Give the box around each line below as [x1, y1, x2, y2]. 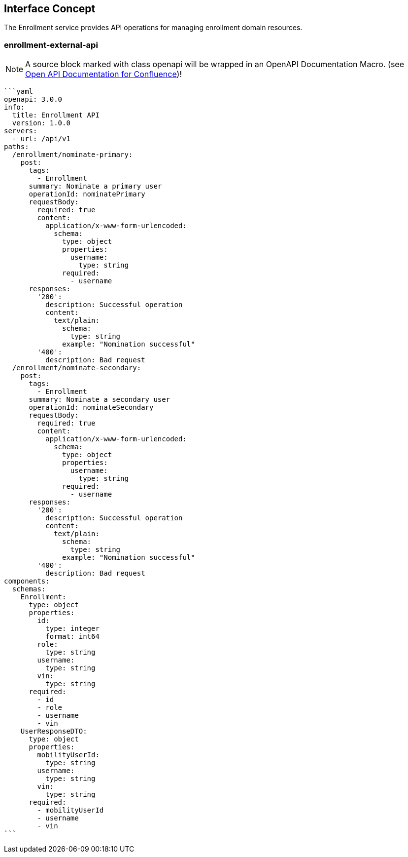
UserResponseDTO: [20, 727, 87, 736]
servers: [4, 127, 37, 135]
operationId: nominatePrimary [29, 190, 145, 198]
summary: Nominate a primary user [29, 182, 162, 191]
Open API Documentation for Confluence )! [25, 69, 182, 79]
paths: [4, 143, 29, 151]
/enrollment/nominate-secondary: [12, 364, 141, 372]
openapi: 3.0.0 [4, 95, 63, 104]
